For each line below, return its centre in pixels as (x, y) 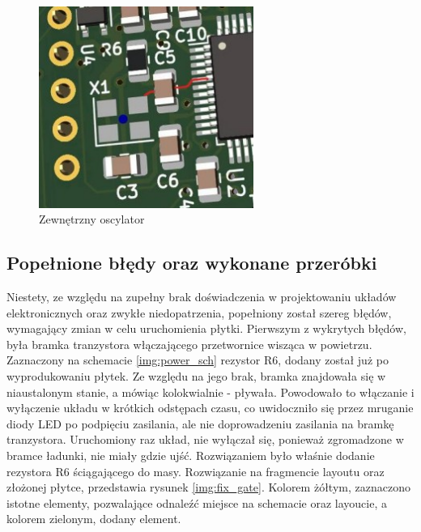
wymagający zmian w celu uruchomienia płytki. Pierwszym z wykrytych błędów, (206, 328)
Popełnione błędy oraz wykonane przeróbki (192, 263)
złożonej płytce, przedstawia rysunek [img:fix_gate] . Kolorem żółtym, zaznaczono (208, 487)
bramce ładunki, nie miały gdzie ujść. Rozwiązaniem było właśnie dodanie (191, 455)
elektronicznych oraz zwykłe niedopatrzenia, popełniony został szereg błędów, (199, 312)
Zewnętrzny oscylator (92, 219)
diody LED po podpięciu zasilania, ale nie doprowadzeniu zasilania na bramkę (200, 423)
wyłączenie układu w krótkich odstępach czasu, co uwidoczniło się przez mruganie (210, 408)
